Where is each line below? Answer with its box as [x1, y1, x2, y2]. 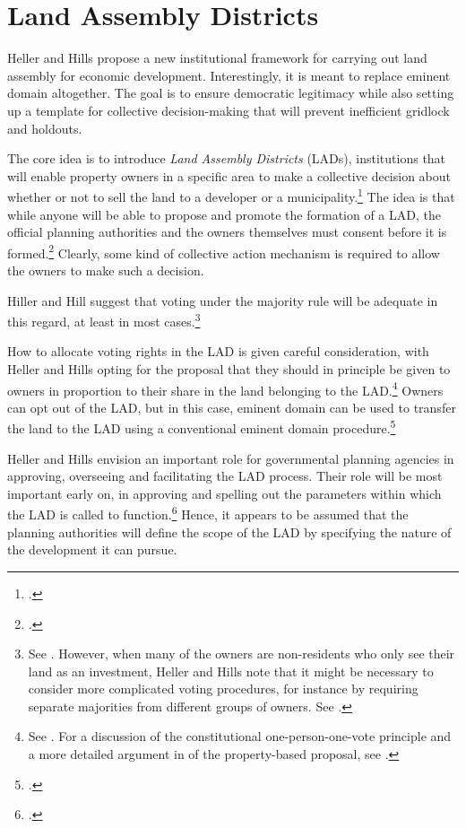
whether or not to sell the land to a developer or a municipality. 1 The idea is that [7, 185, 455, 205]
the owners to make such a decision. [7, 260, 204, 279]
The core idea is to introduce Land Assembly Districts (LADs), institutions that [7, 149, 446, 168]
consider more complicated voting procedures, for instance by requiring [28, 679, 419, 698]
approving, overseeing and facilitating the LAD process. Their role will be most [7, 466, 443, 485]
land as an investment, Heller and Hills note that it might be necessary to [28, 661, 434, 680]
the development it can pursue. [7, 540, 177, 559]
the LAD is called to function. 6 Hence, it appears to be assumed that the [7, 502, 409, 524]
